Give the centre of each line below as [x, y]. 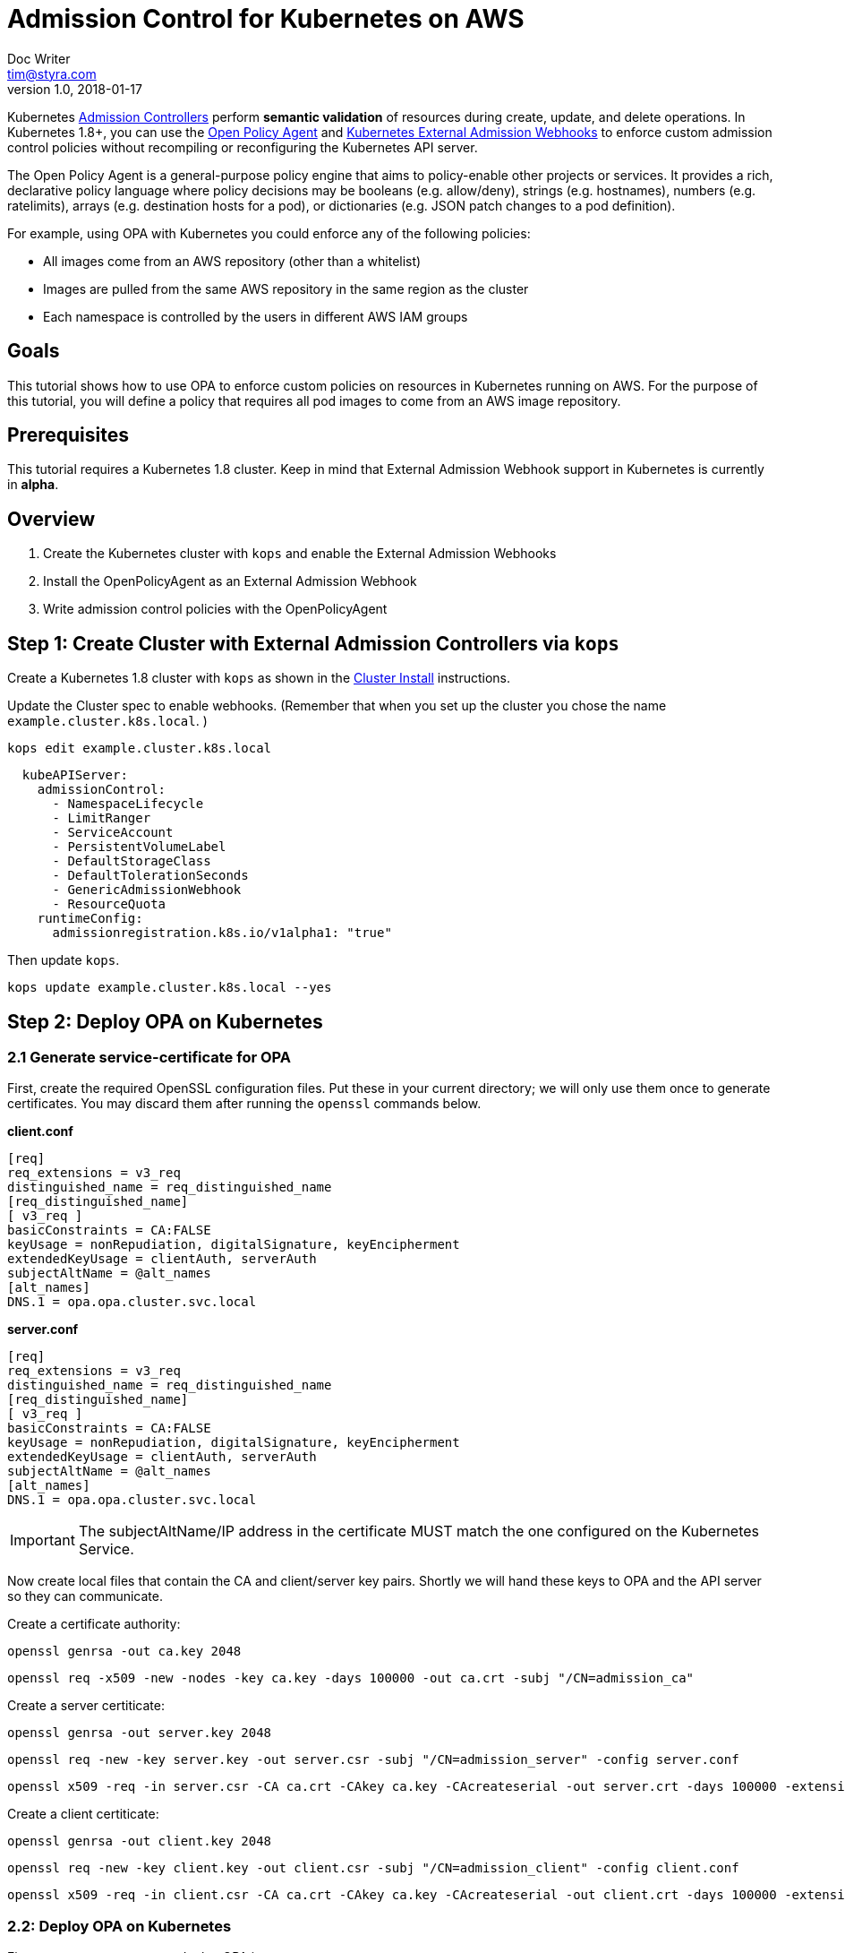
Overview [51, 519]
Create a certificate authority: [94, 1624]
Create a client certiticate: [83, 1814]
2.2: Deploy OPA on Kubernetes [119, 1926]
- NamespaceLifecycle [128, 804]
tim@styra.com [52, 73]
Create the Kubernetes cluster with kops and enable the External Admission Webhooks [300, 554]
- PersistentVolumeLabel [139, 847]
